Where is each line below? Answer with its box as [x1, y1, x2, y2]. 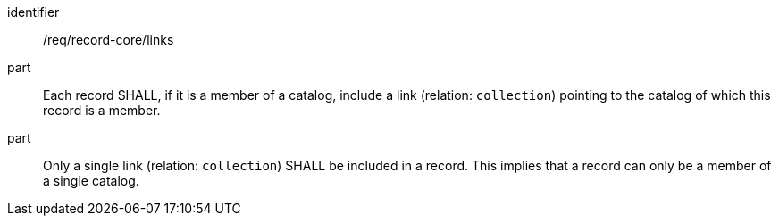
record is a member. [43, 103, 161, 118]
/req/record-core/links [43, 32, 174, 47]
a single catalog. [43, 173, 139, 188]
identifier [7, 4, 60, 20]
